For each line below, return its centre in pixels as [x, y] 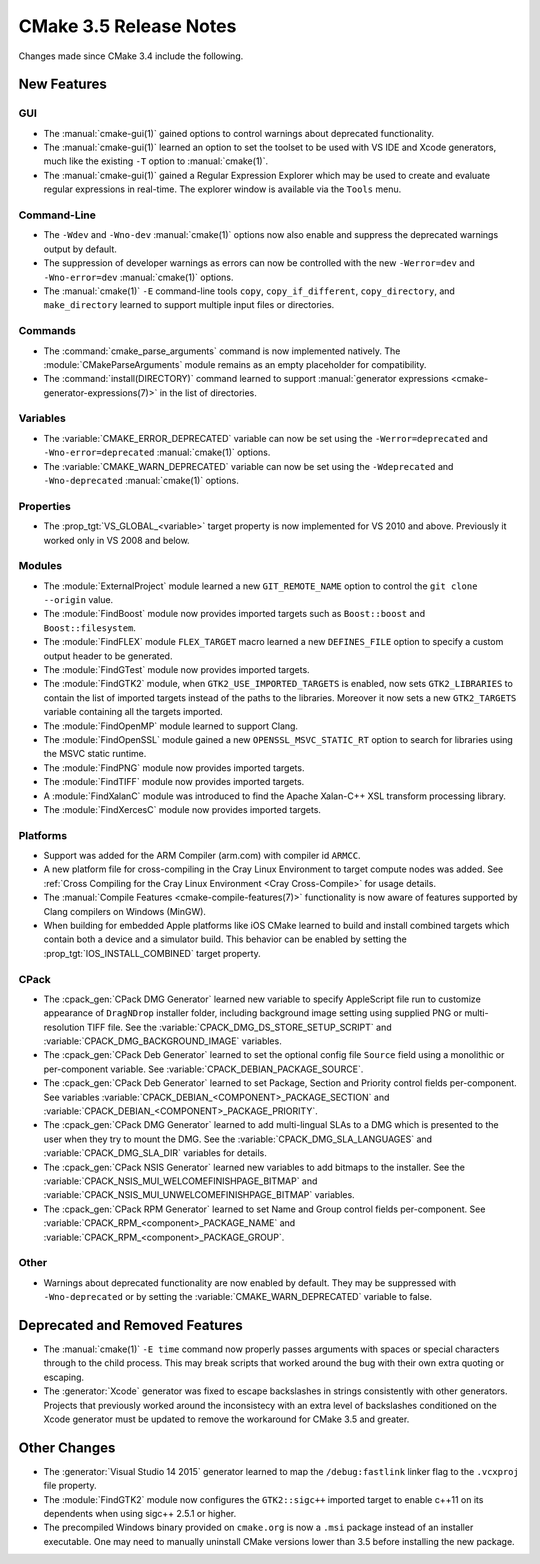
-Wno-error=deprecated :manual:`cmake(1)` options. [157, 452]
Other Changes [67, 1447]
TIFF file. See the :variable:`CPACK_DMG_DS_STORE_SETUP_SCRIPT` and [239, 1027]
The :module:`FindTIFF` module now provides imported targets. [174, 782]
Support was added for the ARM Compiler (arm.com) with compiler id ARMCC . [202, 856]
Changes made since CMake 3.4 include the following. [131, 56]
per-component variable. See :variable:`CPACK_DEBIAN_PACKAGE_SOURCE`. [203, 1069]
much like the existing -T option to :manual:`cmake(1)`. [156, 161]
